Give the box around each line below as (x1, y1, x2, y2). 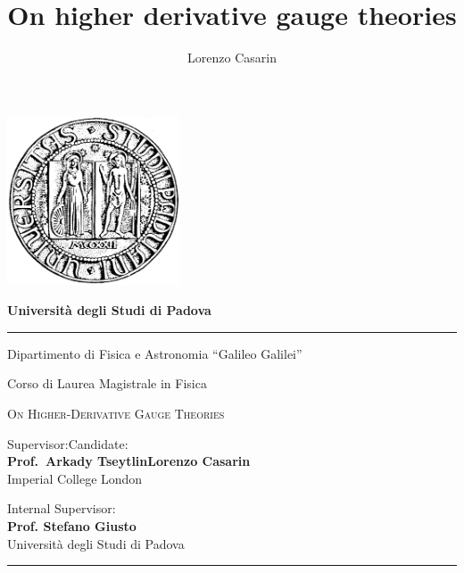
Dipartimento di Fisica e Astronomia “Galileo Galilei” (7, 344, 302, 362)
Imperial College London (7, 469, 143, 487)
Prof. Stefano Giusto (7, 517, 137, 536)
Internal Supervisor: (7, 499, 116, 518)
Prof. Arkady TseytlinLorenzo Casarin (7, 452, 251, 470)
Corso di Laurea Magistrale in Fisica (7, 374, 207, 393)
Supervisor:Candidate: (7, 434, 128, 453)
